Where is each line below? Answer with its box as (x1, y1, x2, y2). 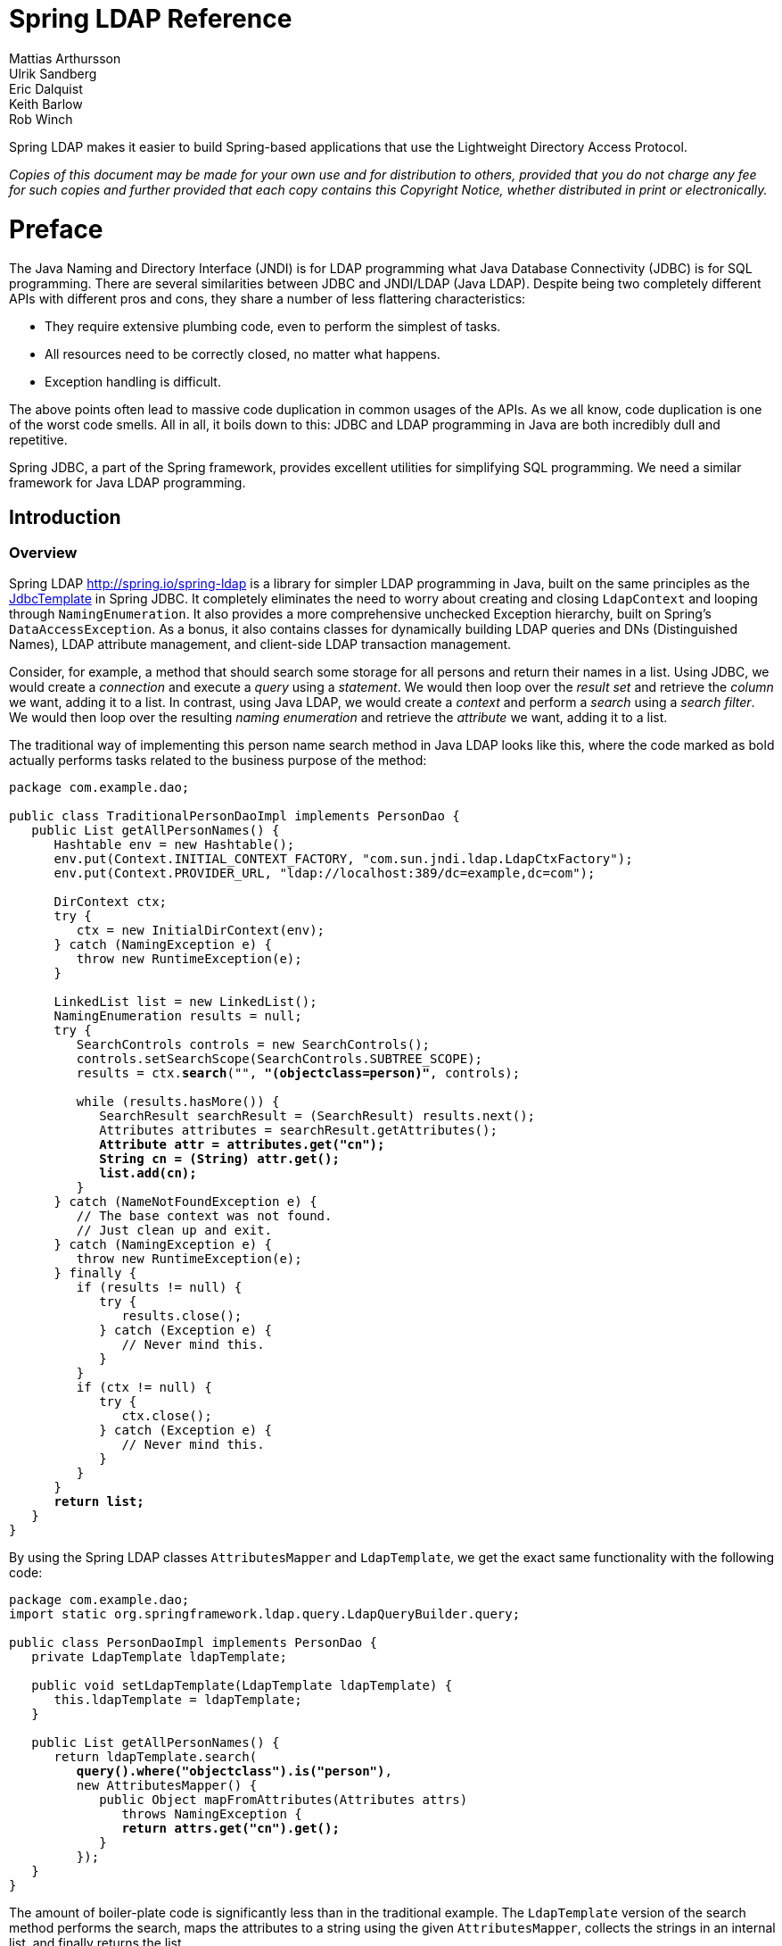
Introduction (9, 505, 121, 528)
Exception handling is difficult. (45, 374, 221, 390)
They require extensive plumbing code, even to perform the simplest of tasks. (45, 319, 501, 335)
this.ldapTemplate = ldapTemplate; (54, 1692, 302, 1708)
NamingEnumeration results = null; (54, 1009, 302, 1024)
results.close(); (121, 1309, 243, 1324)
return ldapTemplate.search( (54, 1750, 258, 1765)
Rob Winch (9, 111, 73, 127)
